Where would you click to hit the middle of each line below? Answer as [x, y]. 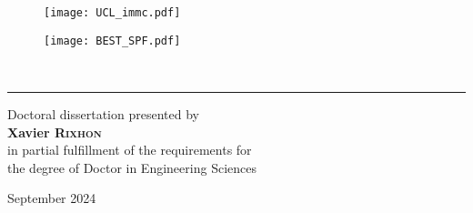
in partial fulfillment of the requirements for [130, 150]
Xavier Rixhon [55, 132]
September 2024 [52, 198]
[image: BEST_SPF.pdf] [112, 41]
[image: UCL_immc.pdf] [112, 13]
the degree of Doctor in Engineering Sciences [132, 167]
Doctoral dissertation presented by [103, 113]
